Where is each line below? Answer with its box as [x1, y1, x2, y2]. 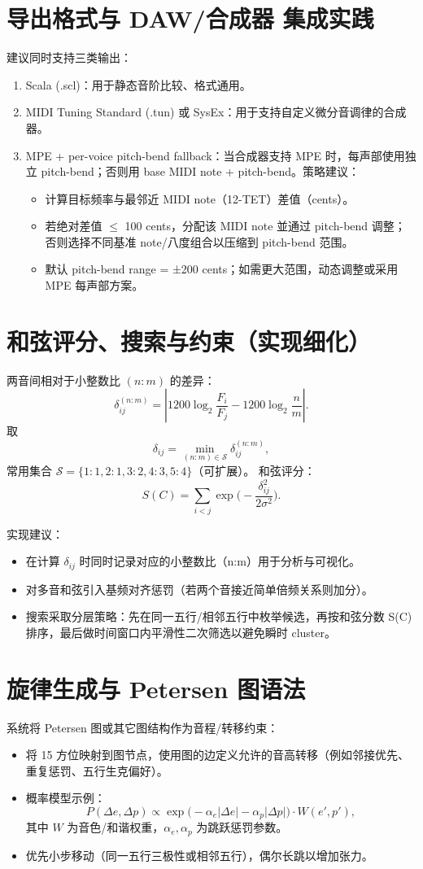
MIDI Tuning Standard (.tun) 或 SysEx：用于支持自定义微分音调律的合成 [25, 103, 407, 120]
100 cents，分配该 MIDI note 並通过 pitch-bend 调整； [124, 217, 406, 234]
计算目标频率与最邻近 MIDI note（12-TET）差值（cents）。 [45, 190, 355, 207]
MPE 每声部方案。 [45, 277, 144, 294]
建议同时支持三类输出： [7, 49, 132, 66]
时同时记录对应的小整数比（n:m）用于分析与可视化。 [79, 552, 360, 570]
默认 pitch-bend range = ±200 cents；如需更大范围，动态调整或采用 [45, 260, 399, 277]
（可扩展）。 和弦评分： [192, 462, 316, 478]
